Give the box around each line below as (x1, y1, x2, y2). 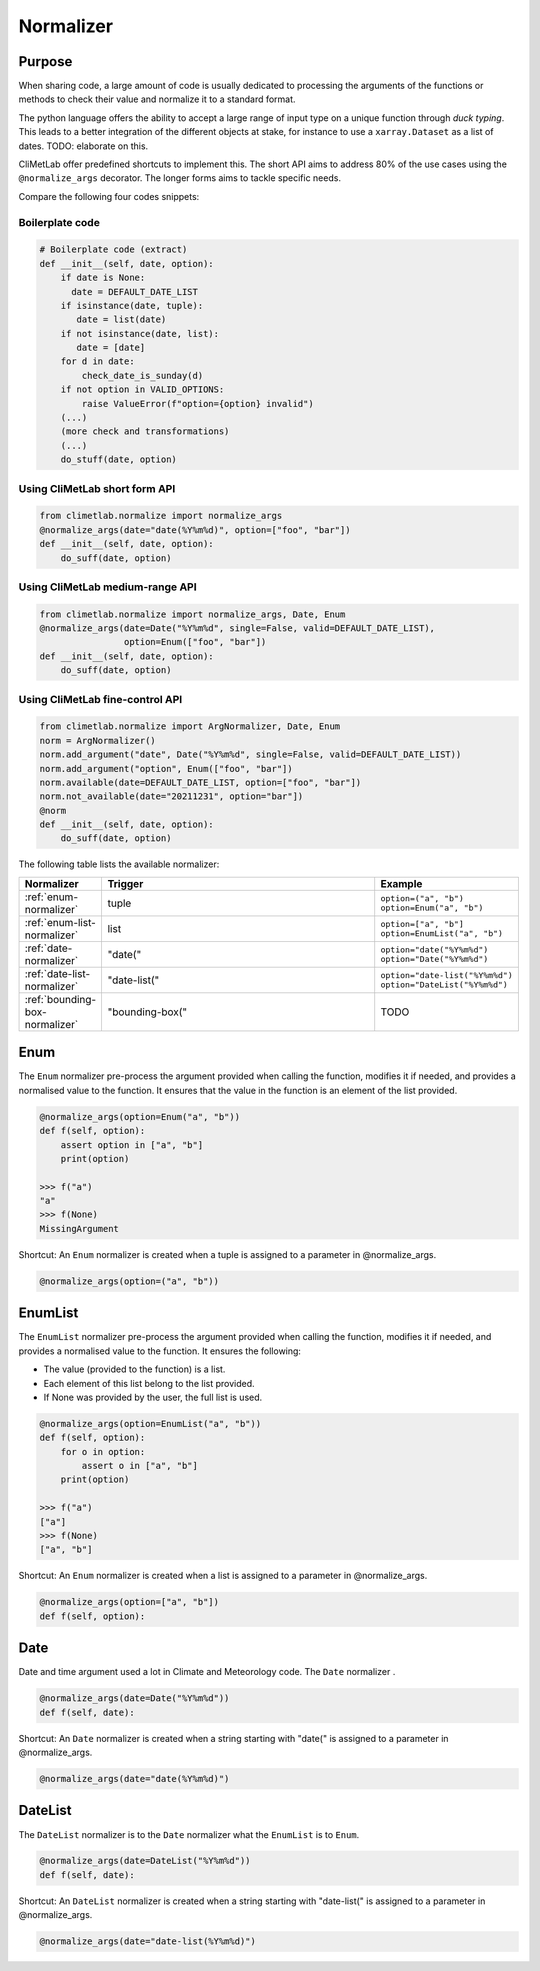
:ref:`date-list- (24, 966, 91, 980)
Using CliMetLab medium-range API (18, 580, 197, 594)
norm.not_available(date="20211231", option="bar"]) (39, 791, 304, 802)
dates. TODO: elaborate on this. (18, 140, 149, 152)
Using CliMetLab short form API (18, 481, 176, 495)
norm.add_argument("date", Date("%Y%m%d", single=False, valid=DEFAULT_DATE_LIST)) (39, 749, 462, 760)
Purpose (18, 53, 73, 70)
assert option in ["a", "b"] (60, 1139, 204, 1150)
